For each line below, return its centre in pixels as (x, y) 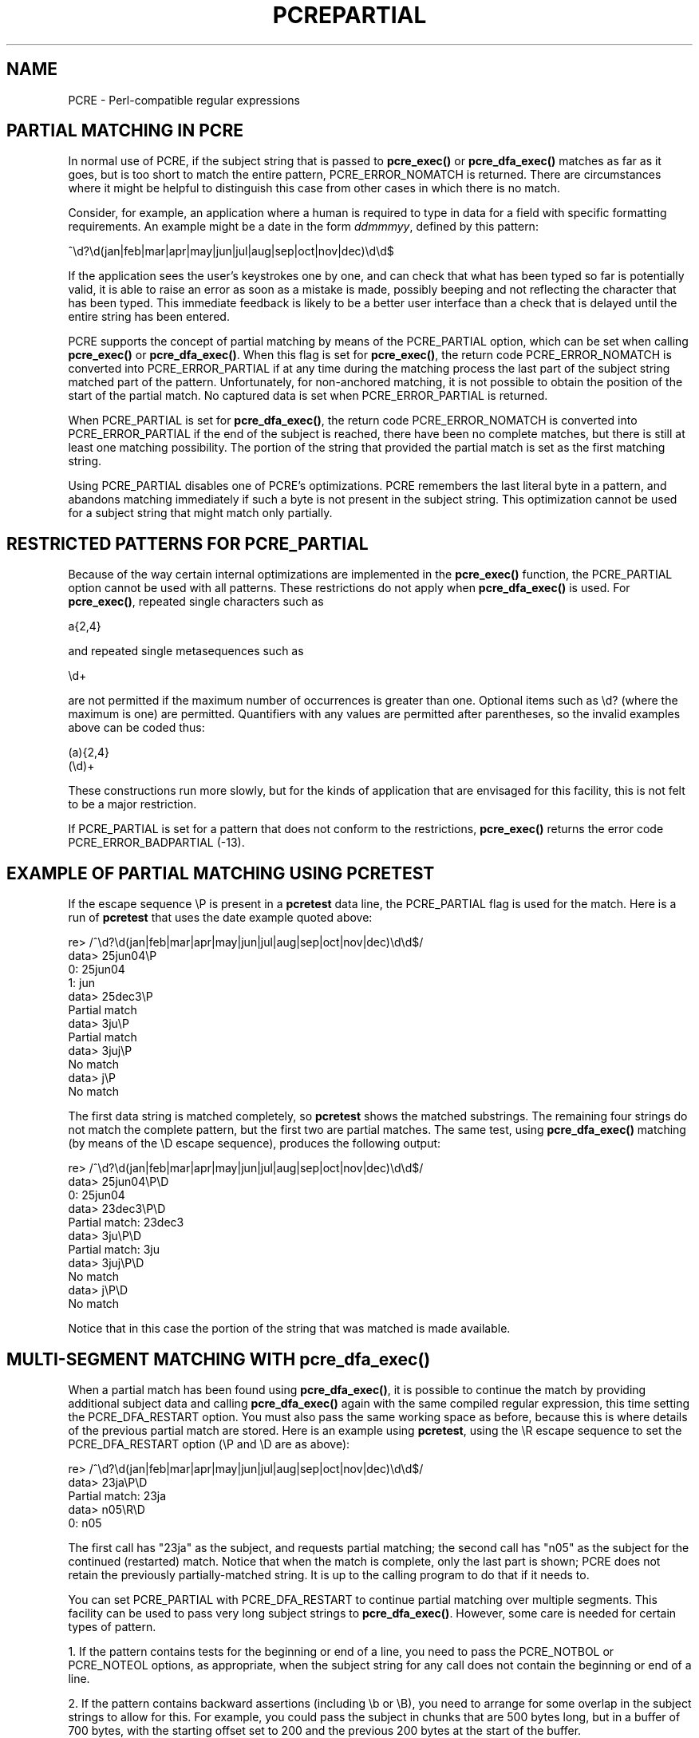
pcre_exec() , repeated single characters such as (196, 602)
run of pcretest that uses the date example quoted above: (220, 918)
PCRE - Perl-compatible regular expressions (184, 100)
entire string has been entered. (149, 317)
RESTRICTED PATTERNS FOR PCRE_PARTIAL (188, 543)
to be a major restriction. (132, 804)
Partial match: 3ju (114, 1250)
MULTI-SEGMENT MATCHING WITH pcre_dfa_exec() (219, 1359)
